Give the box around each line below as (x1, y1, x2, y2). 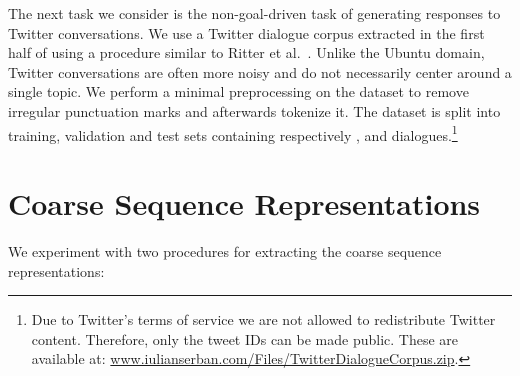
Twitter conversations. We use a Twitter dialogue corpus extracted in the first (8, 22, 485, 43)
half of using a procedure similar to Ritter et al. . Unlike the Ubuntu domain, (8, 42, 485, 63)
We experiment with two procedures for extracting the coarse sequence (8, 240, 442, 261)
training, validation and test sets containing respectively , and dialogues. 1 (8, 121, 458, 145)
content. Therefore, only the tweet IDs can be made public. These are (31, 328, 459, 349)
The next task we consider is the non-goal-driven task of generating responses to (8, 3, 501, 23)
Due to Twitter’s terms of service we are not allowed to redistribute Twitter (31, 309, 496, 330)
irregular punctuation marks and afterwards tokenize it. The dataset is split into (8, 100, 501, 121)
